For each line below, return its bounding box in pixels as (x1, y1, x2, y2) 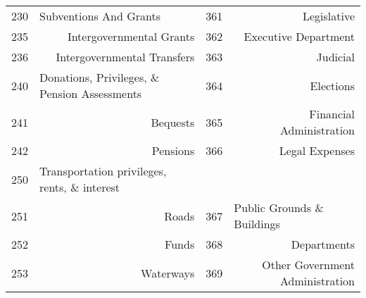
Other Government (262, 256, 355, 273)
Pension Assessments (39, 85, 142, 101)
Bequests (151, 113, 195, 130)
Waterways (141, 264, 195, 281)
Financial (309, 106, 355, 122)
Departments (291, 236, 355, 252)
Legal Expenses (279, 142, 355, 159)
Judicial (316, 49, 355, 65)
